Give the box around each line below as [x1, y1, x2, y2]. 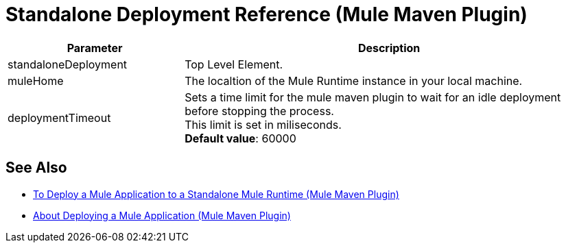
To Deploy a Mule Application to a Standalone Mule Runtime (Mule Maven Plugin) [33, 188, 399, 200]
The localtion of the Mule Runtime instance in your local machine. [185, 73, 523, 88]
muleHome [8, 73, 64, 88]
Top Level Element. [185, 57, 283, 71]
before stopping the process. [185, 103, 334, 118]
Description [357, 40, 421, 55]
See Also [5, 159, 67, 177]
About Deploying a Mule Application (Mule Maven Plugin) [33, 209, 291, 221]
